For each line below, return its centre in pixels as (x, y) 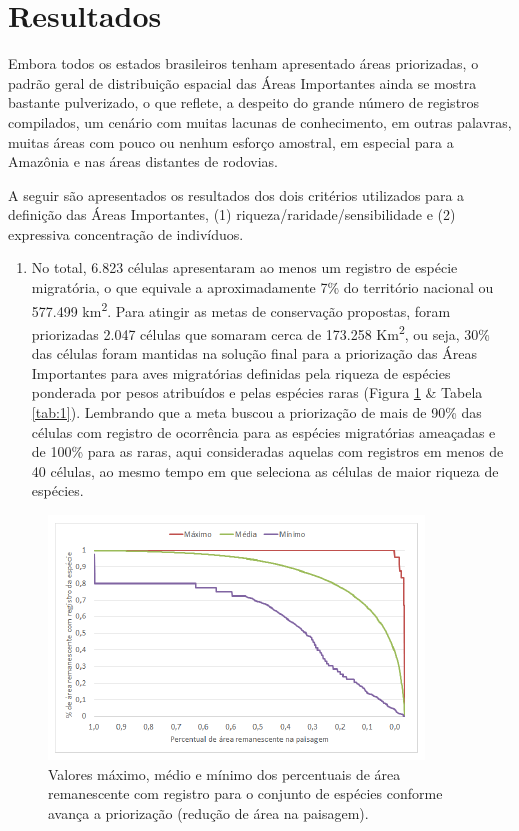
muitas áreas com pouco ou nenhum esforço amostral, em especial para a (231, 141)
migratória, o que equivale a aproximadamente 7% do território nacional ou (262, 287)
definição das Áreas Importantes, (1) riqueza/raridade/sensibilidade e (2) (232, 214)
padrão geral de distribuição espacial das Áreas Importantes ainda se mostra (242, 82)
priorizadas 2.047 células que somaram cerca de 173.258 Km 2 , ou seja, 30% (260, 332)
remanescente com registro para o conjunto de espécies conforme (245, 793)
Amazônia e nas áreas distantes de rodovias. (143, 161)
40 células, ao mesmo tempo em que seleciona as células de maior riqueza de (265, 470)
